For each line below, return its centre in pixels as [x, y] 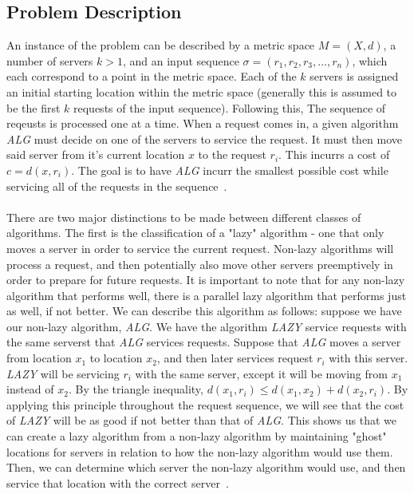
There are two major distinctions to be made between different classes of [184, 217]
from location [39, 358]
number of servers [50, 60]
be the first [34, 107]
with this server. [369, 358]
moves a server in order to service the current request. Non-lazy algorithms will [200, 248]
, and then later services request [235, 358]
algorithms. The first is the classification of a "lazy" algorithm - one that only [195, 233]
